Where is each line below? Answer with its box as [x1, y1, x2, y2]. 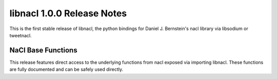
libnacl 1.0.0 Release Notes [9, 8, 127, 19]
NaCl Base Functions [9, 46, 77, 55]
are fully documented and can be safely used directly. [9, 66, 123, 72]
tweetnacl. [9, 32, 32, 38]
